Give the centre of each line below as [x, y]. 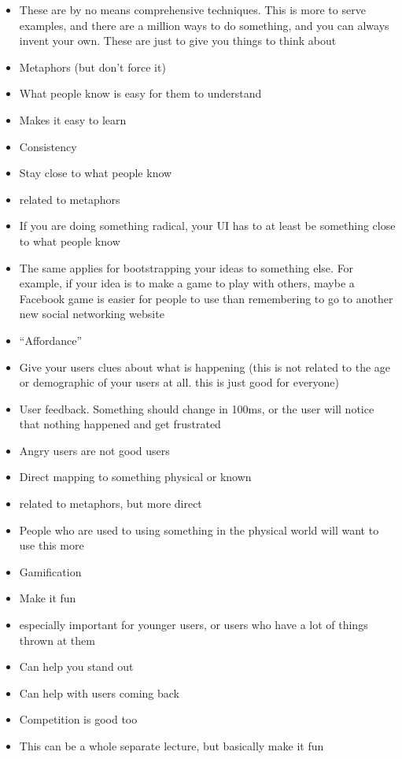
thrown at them [57, 640]
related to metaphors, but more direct [111, 504]
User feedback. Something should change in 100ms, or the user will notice [197, 408]
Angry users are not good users [94, 450]
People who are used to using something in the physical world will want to [199, 529]
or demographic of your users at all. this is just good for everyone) [179, 382]
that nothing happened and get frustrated [120, 424]
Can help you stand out [76, 666]
